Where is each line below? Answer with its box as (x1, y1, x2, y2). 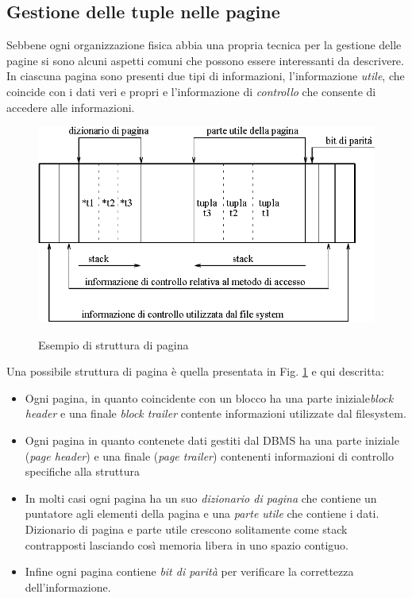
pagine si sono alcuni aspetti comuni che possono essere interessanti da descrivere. (6, 52, 404, 68)
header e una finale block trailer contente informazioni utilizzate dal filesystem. (25, 405, 406, 422)
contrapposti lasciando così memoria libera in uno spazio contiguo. (25, 536, 349, 553)
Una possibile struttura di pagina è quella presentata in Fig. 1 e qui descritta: (6, 363, 384, 380)
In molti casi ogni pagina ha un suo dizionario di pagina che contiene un (25, 489, 377, 506)
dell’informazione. (25, 578, 111, 595)
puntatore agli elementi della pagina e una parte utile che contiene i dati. (25, 505, 379, 522)
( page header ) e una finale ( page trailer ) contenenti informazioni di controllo (25, 447, 394, 464)
